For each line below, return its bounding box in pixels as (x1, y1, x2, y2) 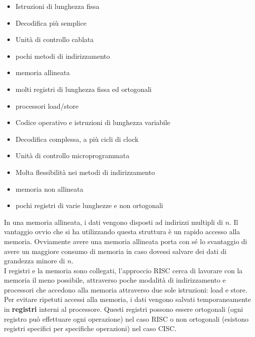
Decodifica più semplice (15, 17, 87, 28)
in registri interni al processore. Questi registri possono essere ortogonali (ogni (4, 304, 243, 314)
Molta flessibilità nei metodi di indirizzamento (15, 167, 155, 177)
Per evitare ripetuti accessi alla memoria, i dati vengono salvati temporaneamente (4, 294, 251, 304)
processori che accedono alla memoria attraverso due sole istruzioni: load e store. (4, 284, 248, 295)
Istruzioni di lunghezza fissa (15, 1, 100, 11)
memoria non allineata (15, 183, 83, 194)
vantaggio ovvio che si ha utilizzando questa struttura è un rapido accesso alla (4, 226, 240, 237)
